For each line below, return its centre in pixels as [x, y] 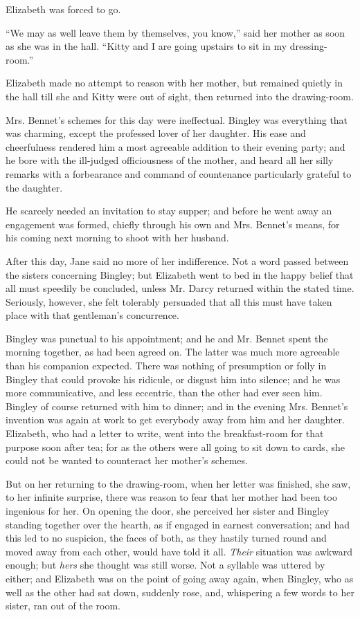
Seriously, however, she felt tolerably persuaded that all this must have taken [169, 301]
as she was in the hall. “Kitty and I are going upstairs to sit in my [146, 46]
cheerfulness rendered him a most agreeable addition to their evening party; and [175, 146]
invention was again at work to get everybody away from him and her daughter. [175, 420]
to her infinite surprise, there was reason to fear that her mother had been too [171, 497]
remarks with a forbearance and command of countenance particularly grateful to [179, 173]
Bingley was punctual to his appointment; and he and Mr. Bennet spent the [167, 338]
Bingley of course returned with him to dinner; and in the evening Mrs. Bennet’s [177, 406]
